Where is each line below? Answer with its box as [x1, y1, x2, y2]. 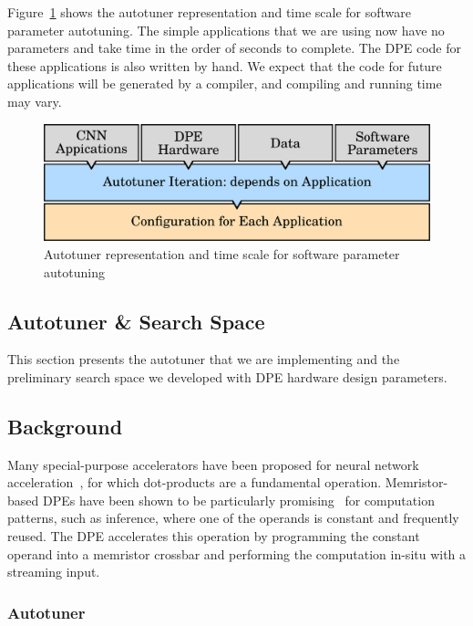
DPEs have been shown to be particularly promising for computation [42, 490, 435, 509]
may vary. [7, 91, 62, 110]
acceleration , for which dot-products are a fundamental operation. [7, 473, 382, 492]
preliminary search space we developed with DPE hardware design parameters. [7, 367, 447, 386]
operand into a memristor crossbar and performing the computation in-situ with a [7, 544, 467, 563]
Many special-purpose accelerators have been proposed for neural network [7, 454, 419, 474]
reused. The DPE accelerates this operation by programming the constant [7, 527, 420, 546]
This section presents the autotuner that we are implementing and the [7, 350, 400, 369]
